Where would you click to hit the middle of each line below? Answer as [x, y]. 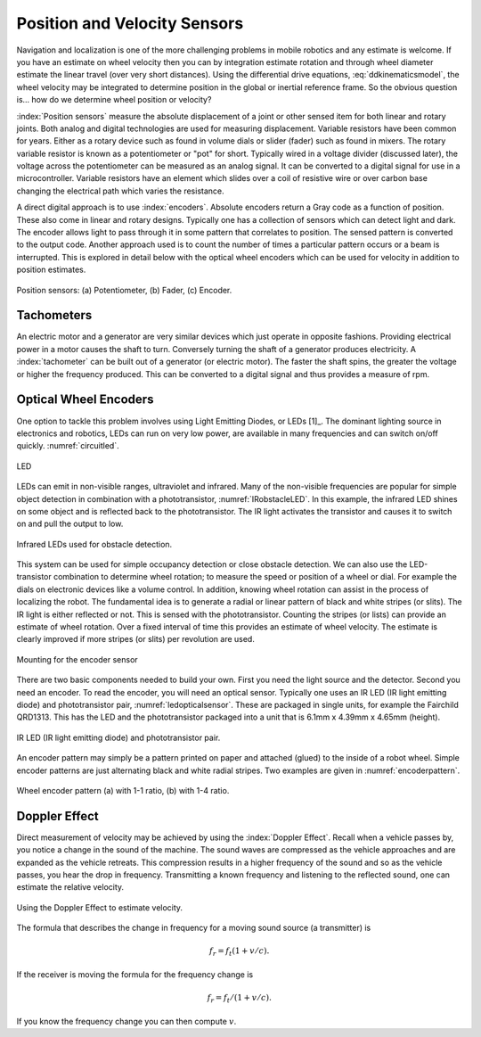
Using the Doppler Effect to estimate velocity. [99, 907]
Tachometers [54, 315]
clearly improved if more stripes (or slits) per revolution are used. [136, 639]
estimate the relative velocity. [70, 887]
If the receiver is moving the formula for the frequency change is [135, 974]
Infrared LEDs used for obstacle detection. [94, 544]
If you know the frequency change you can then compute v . [126, 1021]
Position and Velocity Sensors [130, 23]
